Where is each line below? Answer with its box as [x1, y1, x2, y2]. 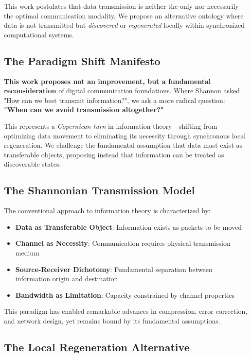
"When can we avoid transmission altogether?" [4, 104, 164, 115]
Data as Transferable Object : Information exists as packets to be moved [15, 221, 242, 232]
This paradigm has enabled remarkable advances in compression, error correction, [4, 306, 248, 316]
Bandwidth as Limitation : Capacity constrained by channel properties [15, 289, 235, 300]
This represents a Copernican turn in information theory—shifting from [4, 120, 217, 131]
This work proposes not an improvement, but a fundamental [4, 76, 211, 86]
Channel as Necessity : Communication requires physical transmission [15, 238, 231, 248]
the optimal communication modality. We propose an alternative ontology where [4, 10, 244, 20]
